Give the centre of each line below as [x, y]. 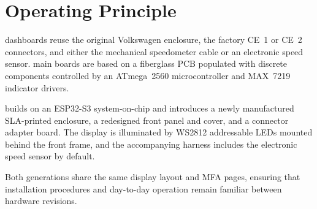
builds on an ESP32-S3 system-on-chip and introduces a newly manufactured [150, 108]
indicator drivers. [37, 87]
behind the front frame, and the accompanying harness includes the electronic [151, 144]
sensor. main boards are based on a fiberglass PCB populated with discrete [146, 63]
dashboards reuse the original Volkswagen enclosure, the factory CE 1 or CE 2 [154, 40]
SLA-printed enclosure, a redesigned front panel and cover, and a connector [147, 120]
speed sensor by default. [50, 156]
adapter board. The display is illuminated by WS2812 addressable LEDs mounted [159, 132]
